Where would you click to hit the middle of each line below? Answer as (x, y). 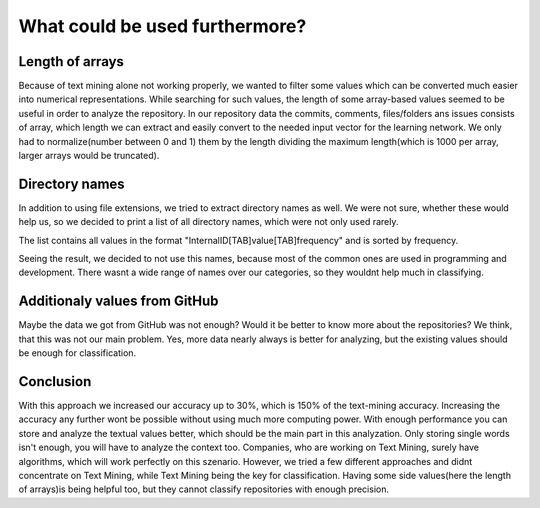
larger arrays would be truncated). (89, 156)
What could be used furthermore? (162, 26)
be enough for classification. (77, 353)
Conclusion (55, 381)
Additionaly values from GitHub (118, 301)
